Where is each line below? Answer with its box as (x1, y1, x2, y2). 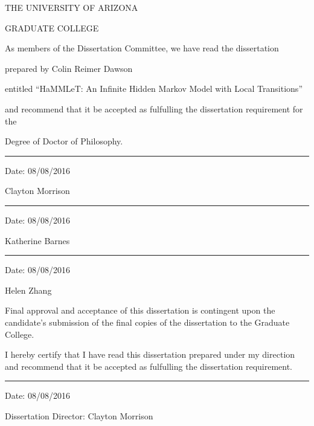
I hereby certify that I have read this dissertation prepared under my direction (5, 348, 295, 361)
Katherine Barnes (5, 234, 70, 247)
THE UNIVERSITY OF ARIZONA (5, 1, 138, 13)
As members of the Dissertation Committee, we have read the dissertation (5, 42, 279, 54)
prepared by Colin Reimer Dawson (5, 62, 133, 74)
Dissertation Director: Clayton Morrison (5, 409, 153, 422)
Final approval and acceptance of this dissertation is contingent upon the (5, 304, 275, 317)
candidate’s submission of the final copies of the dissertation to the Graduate (5, 315, 290, 328)
